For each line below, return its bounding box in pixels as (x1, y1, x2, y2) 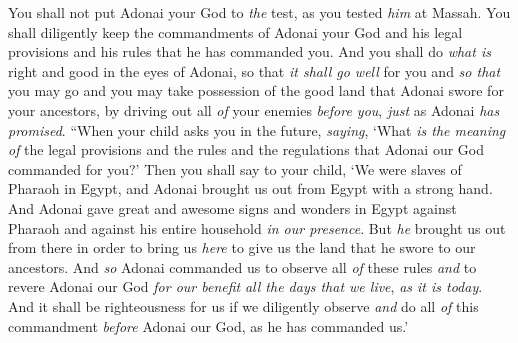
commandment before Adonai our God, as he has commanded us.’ (8, 315, 409, 336)
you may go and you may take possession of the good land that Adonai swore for (8, 80, 504, 101)
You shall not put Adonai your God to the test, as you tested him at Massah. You (8, 2, 511, 22)
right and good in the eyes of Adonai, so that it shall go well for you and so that (8, 60, 501, 81)
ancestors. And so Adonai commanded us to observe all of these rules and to (8, 256, 477, 277)
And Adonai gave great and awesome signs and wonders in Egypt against (8, 197, 457, 218)
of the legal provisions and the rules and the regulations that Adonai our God (8, 139, 484, 160)
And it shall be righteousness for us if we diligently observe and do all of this (8, 295, 479, 316)
